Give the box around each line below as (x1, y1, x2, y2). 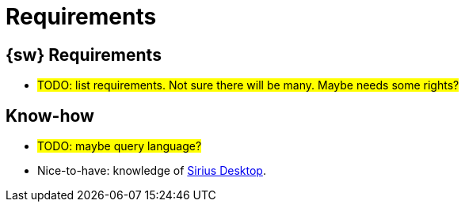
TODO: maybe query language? (37, 139, 202, 153)
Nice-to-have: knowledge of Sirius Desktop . (37, 164, 266, 178)
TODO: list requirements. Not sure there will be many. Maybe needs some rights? (37, 78, 459, 93)
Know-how (6, 105, 94, 126)
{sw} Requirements (6, 44, 162, 65)
